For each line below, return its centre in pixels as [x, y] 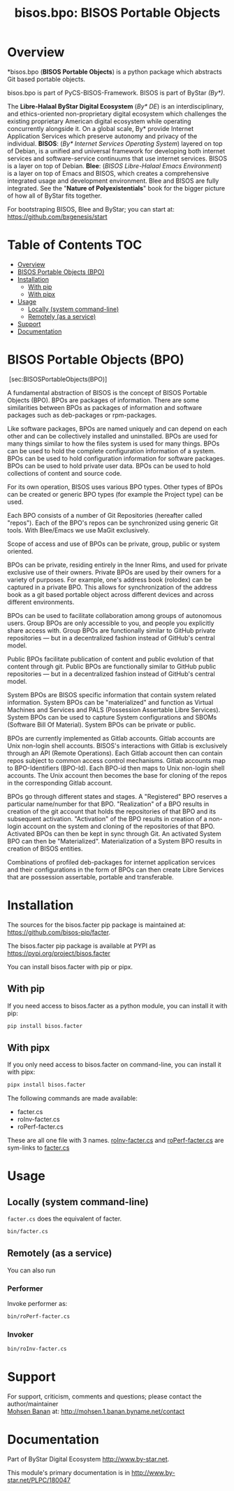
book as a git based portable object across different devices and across [111, 594]
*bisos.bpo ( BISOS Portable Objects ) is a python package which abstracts [115, 71]
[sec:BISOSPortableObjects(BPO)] [58, 379]
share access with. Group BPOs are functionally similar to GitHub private [111, 630]
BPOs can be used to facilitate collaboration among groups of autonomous [115, 615]
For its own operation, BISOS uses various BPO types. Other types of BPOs [115, 487]
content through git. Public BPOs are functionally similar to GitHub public [112, 666]
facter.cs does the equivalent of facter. [65, 1219]
